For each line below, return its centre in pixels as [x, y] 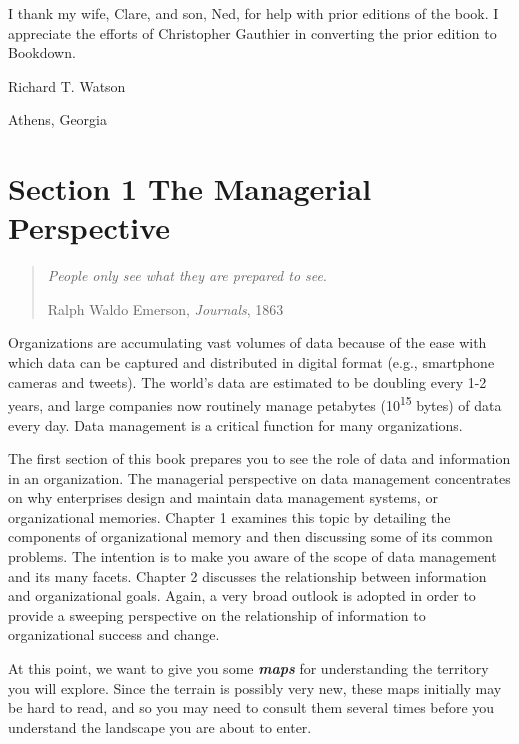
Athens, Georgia [57, 119]
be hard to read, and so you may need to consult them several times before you [251, 707]
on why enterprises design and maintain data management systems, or [223, 497]
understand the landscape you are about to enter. [160, 726]
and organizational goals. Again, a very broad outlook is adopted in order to [242, 595]
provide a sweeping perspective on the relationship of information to [217, 614]
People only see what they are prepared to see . [187, 275]
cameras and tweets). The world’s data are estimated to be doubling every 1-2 [247, 381]
